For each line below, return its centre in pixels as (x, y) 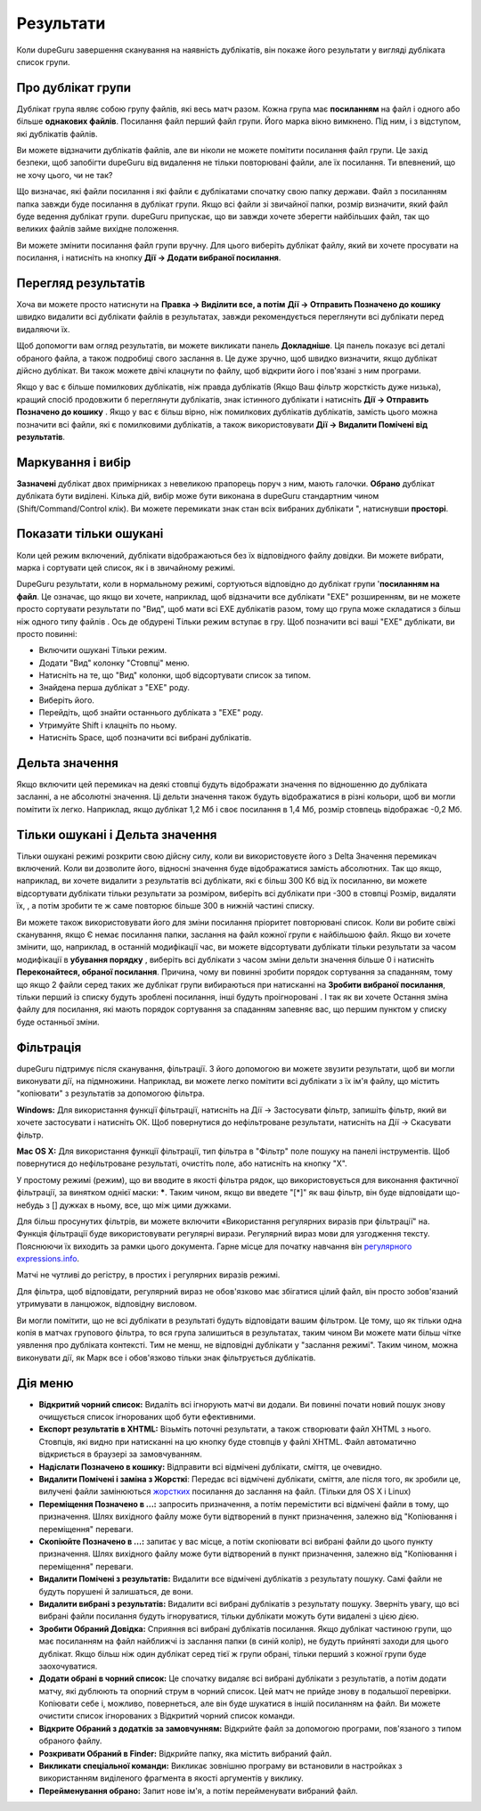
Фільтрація (49, 1047)
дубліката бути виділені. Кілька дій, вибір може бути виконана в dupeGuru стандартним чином (198, 496)
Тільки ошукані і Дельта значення (117, 834)
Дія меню (45, 1383)
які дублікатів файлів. (57, 134)
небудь (30, 1205)
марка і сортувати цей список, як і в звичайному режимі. (126, 567)
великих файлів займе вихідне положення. (98, 229)
